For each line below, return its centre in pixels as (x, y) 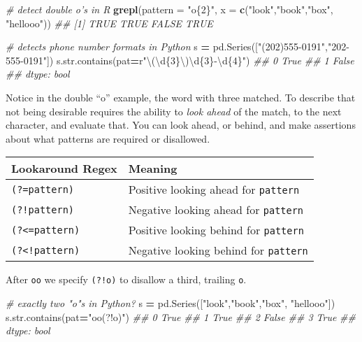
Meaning (153, 169)
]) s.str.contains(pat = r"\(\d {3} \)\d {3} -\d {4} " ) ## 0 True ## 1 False (200, 60)
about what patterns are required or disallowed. (108, 138)
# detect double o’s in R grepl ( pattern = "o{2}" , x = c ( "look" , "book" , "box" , (169, 9)
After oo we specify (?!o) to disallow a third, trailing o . (126, 279)
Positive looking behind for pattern (216, 230)
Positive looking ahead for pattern (214, 190)
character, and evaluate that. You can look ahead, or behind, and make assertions (181, 125)
